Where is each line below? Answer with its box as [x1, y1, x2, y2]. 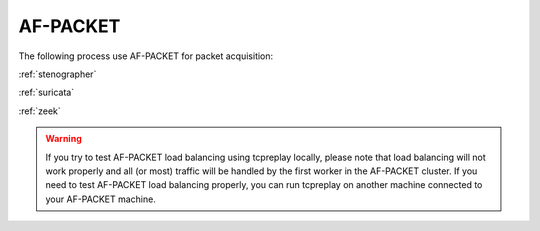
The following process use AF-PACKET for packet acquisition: [18, 50, 274, 62]
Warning [45, 133, 82, 145]
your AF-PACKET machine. [45, 193, 157, 205]
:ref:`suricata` [18, 86, 75, 99]
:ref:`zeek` [18, 105, 62, 117]
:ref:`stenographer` [18, 68, 97, 80]
